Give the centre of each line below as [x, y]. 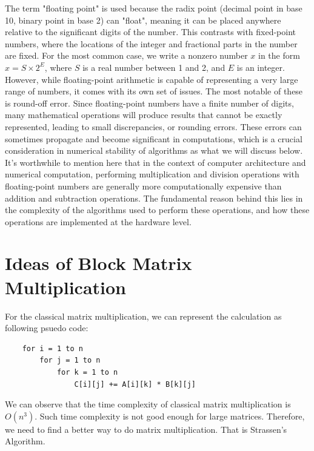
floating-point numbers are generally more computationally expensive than [143, 186]
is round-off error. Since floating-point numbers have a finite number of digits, [149, 103]
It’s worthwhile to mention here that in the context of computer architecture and [155, 162]
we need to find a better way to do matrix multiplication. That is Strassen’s [146, 429]
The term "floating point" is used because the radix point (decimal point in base [154, 8]
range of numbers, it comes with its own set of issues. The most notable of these [154, 91]
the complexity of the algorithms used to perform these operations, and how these [157, 210]
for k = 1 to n [87, 372]
